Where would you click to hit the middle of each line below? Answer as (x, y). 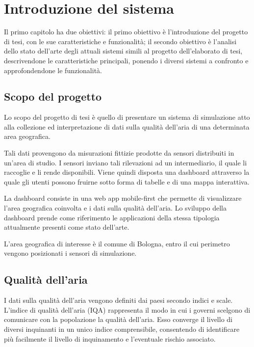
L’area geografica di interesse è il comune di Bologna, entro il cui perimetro (117, 243)
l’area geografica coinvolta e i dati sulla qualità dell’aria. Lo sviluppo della (115, 208)
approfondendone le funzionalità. (53, 70)
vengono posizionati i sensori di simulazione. (70, 253)
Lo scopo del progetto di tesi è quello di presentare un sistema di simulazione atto (127, 117)
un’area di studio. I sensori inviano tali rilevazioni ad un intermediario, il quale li (126, 162)
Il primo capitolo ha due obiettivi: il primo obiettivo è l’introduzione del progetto (126, 32)
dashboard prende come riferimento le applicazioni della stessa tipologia (112, 217)
